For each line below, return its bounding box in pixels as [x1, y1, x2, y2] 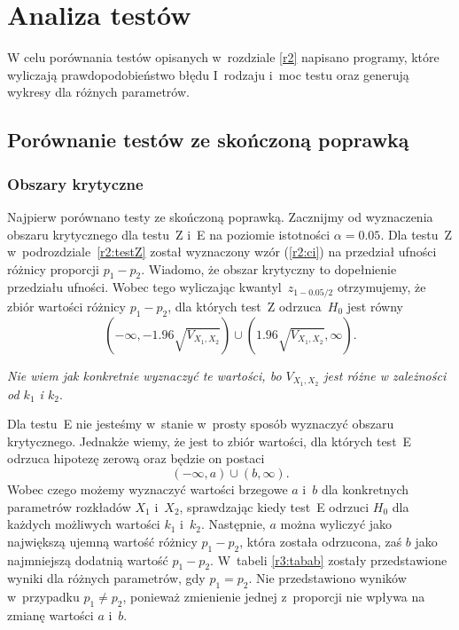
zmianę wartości [7, 605, 94, 624]
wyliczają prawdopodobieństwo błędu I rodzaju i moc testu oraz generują [7, 65, 409, 83]
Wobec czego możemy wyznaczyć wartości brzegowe [7, 479, 288, 498]
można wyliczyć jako [280, 515, 393, 533]
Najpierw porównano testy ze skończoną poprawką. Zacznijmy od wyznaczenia [7, 207, 433, 225]
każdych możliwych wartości [7, 515, 160, 533]
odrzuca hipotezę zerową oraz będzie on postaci [7, 449, 265, 468]
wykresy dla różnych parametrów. [7, 83, 190, 101]
